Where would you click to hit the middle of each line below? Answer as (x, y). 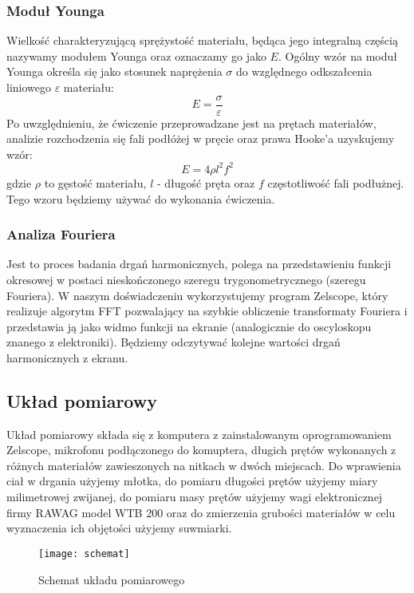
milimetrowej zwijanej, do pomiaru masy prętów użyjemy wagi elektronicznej (195, 497)
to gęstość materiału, (95, 182)
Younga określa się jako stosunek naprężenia (114, 71)
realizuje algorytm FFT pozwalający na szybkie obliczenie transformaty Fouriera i (207, 311)
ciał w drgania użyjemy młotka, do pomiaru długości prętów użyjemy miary (192, 481)
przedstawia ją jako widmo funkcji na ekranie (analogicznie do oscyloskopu (189, 326)
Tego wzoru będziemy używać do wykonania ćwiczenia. (141, 198)
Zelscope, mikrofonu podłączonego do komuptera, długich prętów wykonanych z (201, 450)
